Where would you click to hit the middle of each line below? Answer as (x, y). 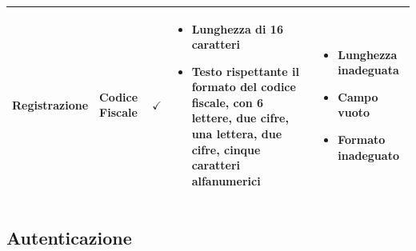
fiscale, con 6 (228, 102)
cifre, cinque (226, 149)
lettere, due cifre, (240, 118)
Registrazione (50, 104)
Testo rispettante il (245, 71)
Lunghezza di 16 (237, 28)
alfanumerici (226, 180)
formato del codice (244, 87)
